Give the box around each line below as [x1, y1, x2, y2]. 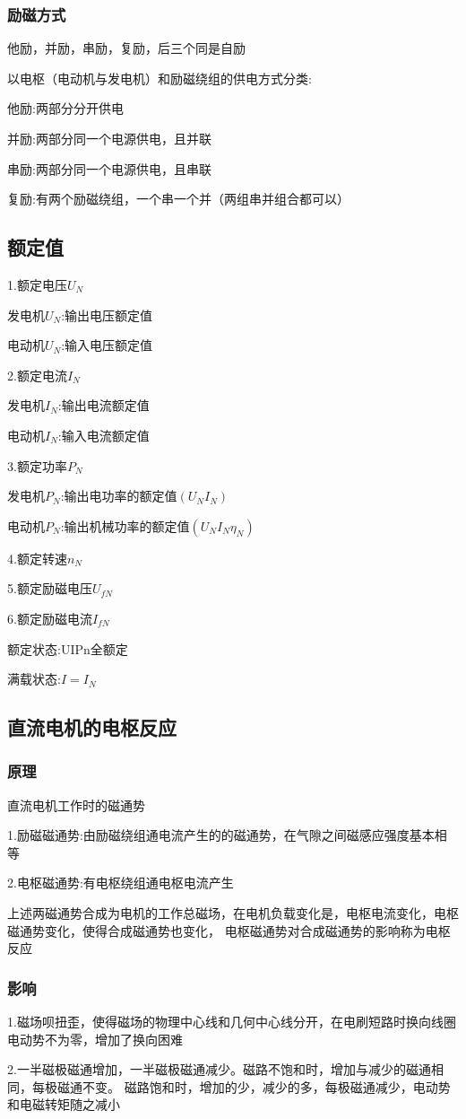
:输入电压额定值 [61, 336, 153, 354]
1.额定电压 [7, 275, 67, 293]
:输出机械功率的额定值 [60, 516, 190, 535]
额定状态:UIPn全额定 [7, 639, 128, 658]
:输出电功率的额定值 [60, 486, 177, 505]
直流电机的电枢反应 [7, 713, 177, 741]
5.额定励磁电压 [7, 579, 92, 598]
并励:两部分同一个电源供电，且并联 [7, 129, 211, 147]
